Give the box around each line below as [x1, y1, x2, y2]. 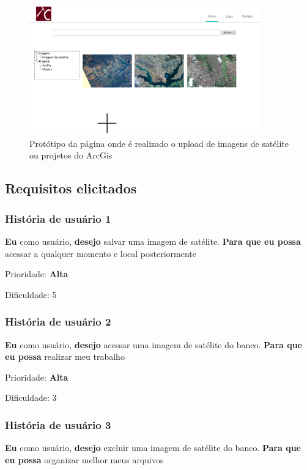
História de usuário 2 [5, 314, 111, 329]
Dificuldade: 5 [5, 288, 57, 300]
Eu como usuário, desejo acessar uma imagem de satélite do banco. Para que [5, 338, 303, 351]
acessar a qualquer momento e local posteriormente [5, 247, 197, 259]
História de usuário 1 [5, 211, 111, 226]
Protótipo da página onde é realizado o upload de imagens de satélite [29, 136, 289, 149]
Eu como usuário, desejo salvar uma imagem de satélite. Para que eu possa [5, 235, 301, 247]
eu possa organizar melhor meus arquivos [5, 453, 164, 466]
